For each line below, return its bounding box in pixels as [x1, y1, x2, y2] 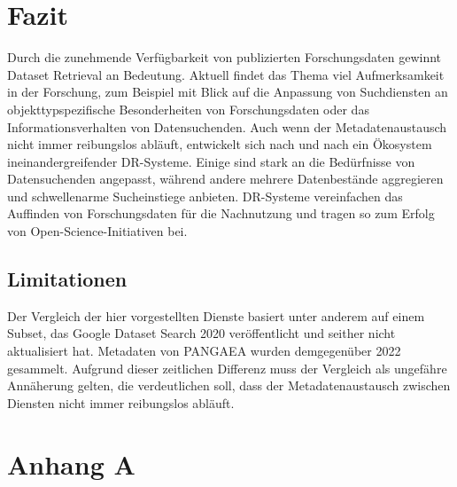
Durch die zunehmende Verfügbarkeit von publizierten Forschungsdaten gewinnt [7, 48, 442, 67]
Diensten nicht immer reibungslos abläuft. [7, 393, 235, 412]
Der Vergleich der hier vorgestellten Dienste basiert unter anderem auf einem [7, 306, 425, 325]
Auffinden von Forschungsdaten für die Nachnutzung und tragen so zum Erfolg [7, 204, 435, 223]
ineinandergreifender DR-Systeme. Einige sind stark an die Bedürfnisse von [7, 152, 415, 170]
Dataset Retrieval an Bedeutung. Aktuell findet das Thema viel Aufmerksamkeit [7, 65, 445, 83]
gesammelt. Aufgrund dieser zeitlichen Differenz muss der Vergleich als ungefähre [7, 358, 447, 377]
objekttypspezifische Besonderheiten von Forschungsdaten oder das [7, 99, 369, 118]
